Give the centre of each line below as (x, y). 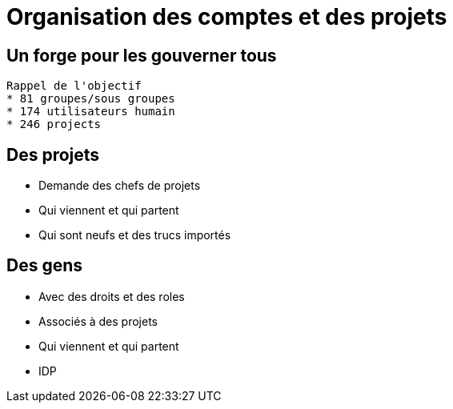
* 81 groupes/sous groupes (91, 99)
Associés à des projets (98, 321)
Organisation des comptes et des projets (227, 17)
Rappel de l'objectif (74, 86)
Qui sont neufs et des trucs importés (135, 235)
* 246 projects (54, 124)
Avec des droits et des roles (112, 296)
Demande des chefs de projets (120, 186)
